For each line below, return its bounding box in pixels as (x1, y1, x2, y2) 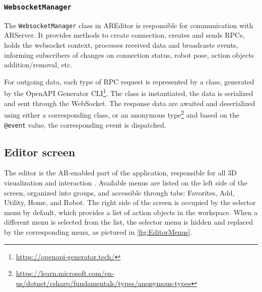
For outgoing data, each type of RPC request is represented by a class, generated (4, 76, 254, 86)
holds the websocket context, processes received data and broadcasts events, (4, 40, 238, 50)
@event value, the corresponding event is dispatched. (4, 119, 166, 130)
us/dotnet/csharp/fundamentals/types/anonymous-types (16, 277, 191, 288)
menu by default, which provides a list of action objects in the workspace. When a (4, 207, 258, 217)
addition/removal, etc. (4, 59, 73, 70)
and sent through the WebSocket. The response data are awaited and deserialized (4, 98, 255, 108)
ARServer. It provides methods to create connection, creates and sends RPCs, (4, 30, 245, 40)
